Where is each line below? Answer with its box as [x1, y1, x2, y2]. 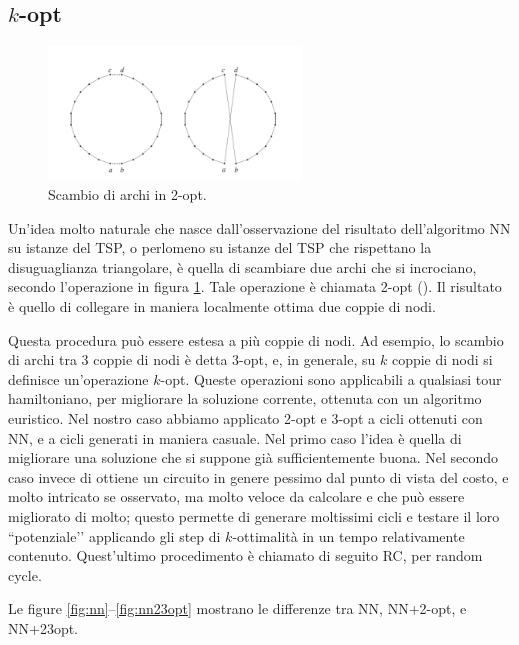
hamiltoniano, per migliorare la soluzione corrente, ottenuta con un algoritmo [8, 388, 482, 409]
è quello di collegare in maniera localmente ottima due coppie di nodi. [8, 296, 436, 317]
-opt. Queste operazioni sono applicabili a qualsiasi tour [160, 368, 502, 389]
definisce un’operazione [8, 368, 149, 389]
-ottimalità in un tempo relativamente [232, 525, 465, 546]
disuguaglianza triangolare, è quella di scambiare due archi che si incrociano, [8, 256, 477, 277]
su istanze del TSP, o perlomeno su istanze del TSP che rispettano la [8, 237, 432, 258]
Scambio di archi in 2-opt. [48, 184, 207, 205]
